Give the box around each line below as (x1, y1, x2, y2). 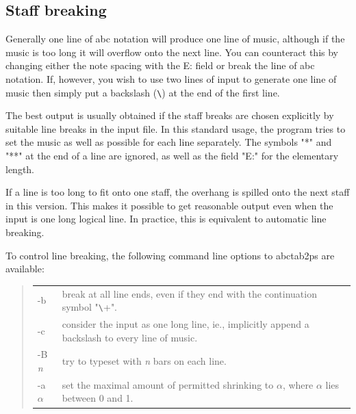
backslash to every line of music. (62, 330, 198, 344)
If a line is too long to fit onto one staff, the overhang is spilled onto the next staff (5, 185, 350, 199)
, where (282, 377, 314, 391)
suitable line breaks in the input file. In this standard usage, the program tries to (5, 121, 346, 135)
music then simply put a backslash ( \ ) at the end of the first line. (5, 85, 280, 99)
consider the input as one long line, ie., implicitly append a (62, 317, 309, 331)
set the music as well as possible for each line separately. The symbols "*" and (5, 135, 332, 149)
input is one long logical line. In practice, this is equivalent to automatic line (5, 211, 327, 226)
